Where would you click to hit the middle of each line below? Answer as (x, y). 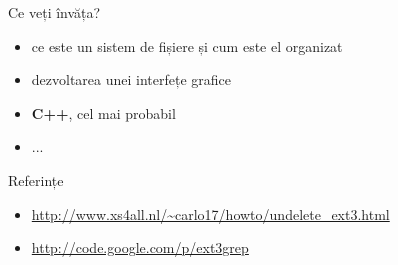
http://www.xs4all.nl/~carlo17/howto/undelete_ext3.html (210, 213)
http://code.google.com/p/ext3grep (140, 247)
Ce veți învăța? (54, 12)
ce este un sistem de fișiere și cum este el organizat (187, 45)
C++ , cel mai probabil (103, 112)
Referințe (36, 179)
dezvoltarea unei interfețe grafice (131, 79)
